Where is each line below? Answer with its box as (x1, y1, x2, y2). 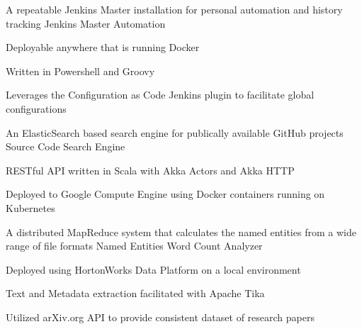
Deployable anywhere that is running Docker (6, 40, 200, 55)
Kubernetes (6, 200, 55, 215)
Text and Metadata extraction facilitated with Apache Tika (6, 286, 265, 301)
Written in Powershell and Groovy (6, 63, 155, 78)
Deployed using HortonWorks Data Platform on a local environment (6, 262, 301, 277)
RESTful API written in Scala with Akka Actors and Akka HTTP (6, 162, 295, 177)
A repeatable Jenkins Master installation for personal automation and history (6, 2, 343, 16)
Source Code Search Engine (6, 139, 125, 154)
